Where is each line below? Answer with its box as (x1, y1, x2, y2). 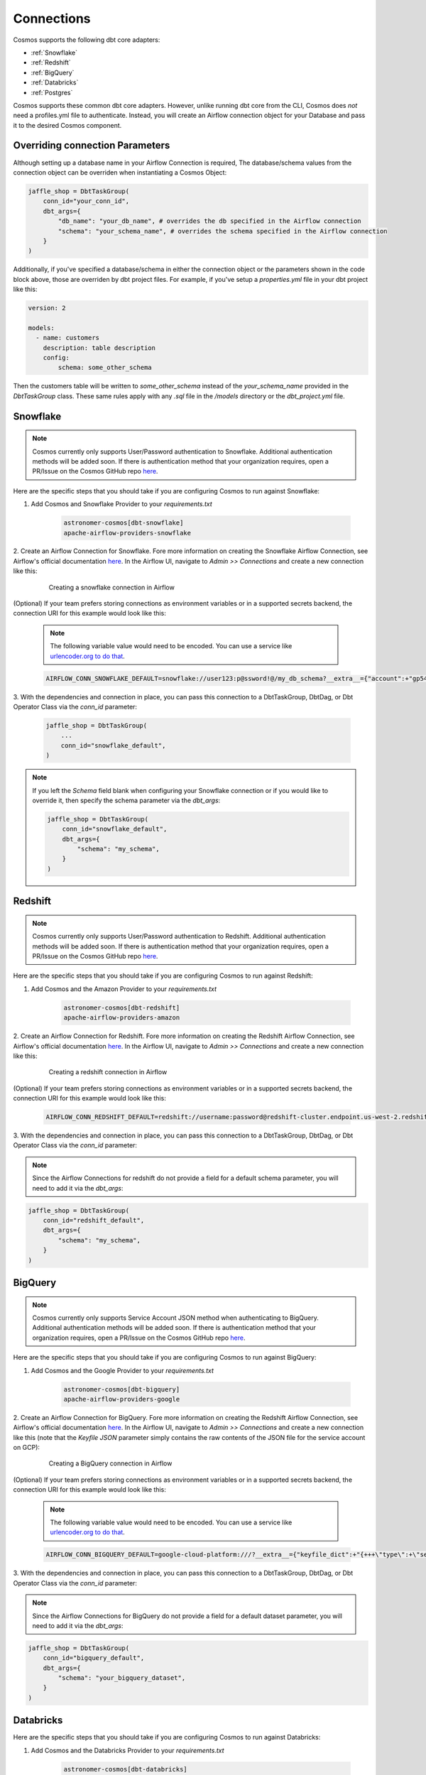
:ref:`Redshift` (31, 58, 71, 67)
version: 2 (28, 304, 66, 312)
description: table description (43, 344, 156, 351)
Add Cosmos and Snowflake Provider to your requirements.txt (31, 500, 212, 508)
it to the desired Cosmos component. (13, 121, 122, 129)
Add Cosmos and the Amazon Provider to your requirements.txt (31, 984, 217, 993)
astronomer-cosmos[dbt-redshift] (63, 1003, 180, 1012)
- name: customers (35, 334, 99, 342)
